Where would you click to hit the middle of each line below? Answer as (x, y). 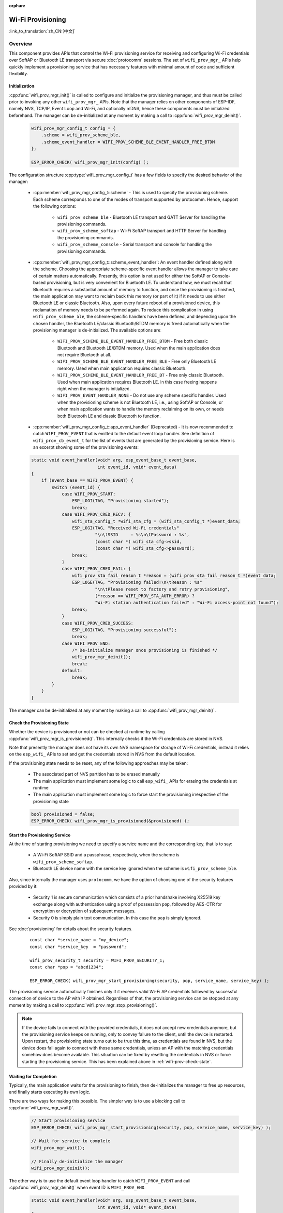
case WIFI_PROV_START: (89, 494)
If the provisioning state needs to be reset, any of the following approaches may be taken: (98, 763)
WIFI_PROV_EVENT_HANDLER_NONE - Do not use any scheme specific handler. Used (142, 395)
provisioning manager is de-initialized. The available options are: (97, 330)
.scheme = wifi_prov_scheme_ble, (81, 135)
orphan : (17, 6)
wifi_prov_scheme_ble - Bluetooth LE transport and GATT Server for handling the (141, 217)
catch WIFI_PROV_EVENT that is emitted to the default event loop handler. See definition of (124, 434)
